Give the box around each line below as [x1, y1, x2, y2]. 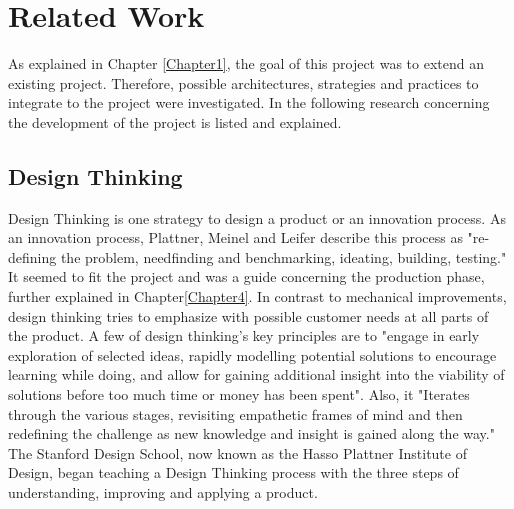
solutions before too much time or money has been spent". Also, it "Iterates [8, 384, 470, 405]
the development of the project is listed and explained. [8, 111, 342, 132]
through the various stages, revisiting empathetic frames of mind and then [8, 403, 463, 424]
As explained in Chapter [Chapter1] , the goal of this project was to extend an [8, 53, 485, 74]
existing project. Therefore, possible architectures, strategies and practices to [8, 72, 479, 93]
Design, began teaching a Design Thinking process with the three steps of [8, 462, 459, 483]
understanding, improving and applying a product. [8, 482, 318, 503]
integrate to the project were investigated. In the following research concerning [8, 92, 490, 113]
